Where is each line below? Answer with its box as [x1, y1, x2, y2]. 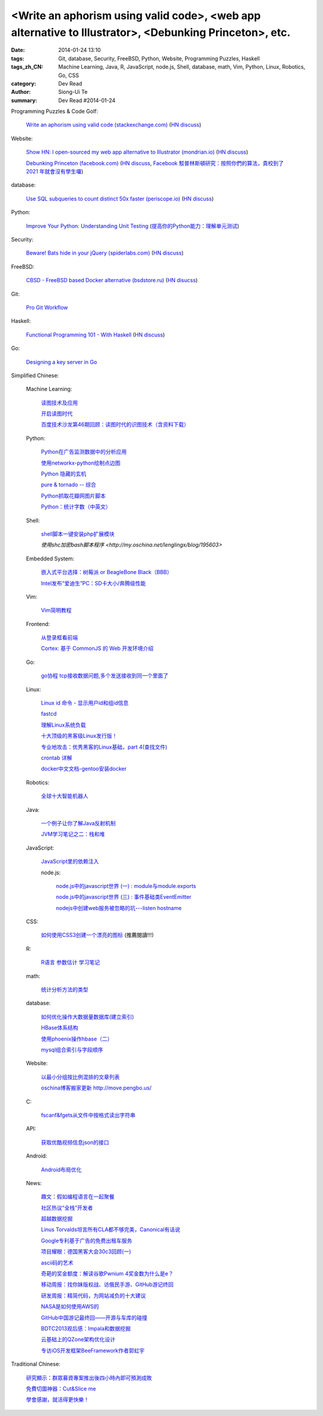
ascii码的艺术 [41, 1259, 74, 1266]
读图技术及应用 [41, 399, 78, 406]
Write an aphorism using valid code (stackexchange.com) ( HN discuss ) [26, 121, 202, 129]
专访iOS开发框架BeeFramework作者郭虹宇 [41, 1347, 145, 1354]
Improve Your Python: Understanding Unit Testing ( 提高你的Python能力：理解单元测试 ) [26, 222, 239, 230]
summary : [11, 96, 38, 104]
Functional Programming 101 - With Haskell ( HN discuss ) [26, 331, 165, 338]
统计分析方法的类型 [41, 986, 89, 993]
